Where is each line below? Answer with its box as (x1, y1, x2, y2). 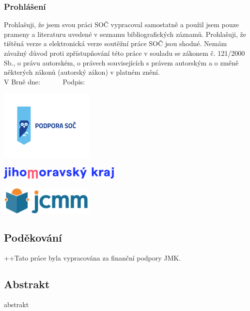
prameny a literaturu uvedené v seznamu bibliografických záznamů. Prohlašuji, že (4, 29, 246, 39)
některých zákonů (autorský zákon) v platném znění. (4, 67, 160, 77)
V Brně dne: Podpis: (4, 76, 85, 86)
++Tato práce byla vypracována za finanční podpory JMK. (4, 253, 181, 263)
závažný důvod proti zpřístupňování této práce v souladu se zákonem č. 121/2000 (4, 48, 245, 58)
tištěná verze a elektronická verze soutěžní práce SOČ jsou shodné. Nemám (4, 38, 227, 49)
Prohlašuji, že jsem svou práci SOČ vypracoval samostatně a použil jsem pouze (4, 19, 239, 30)
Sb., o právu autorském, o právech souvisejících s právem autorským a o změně (4, 57, 239, 67)
